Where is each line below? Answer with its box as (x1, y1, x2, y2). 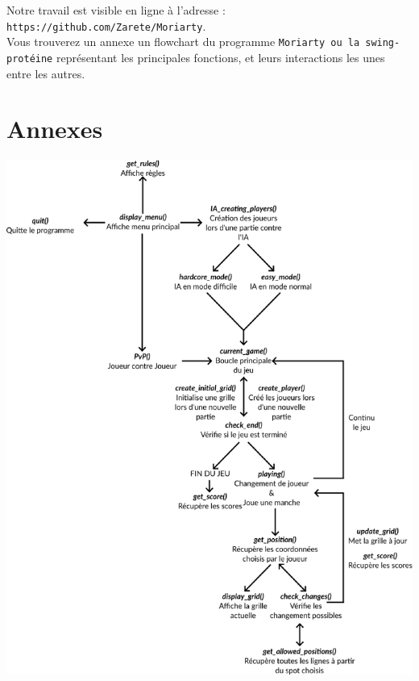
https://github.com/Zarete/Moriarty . (6, 17, 206, 34)
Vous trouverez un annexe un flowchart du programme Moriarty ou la (6, 33, 360, 50)
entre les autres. (6, 65, 85, 81)
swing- (365, 37, 400, 49)
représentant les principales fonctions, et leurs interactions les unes (56, 48, 385, 65)
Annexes (6, 112, 103, 145)
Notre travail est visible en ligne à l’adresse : (6, 2, 226, 18)
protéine (6, 52, 53, 65)
